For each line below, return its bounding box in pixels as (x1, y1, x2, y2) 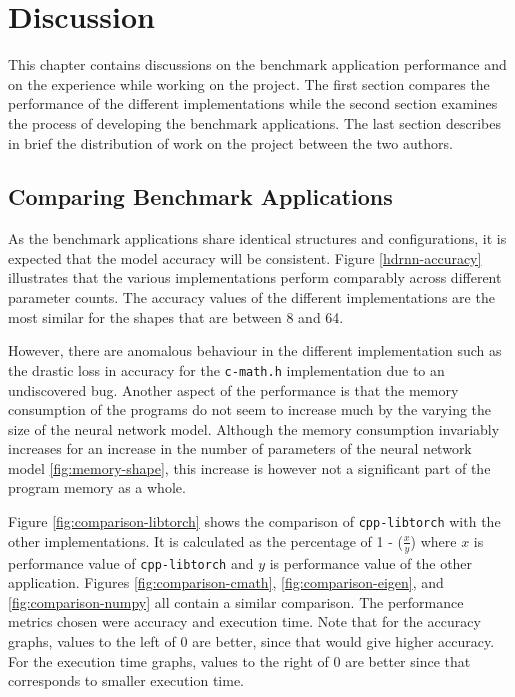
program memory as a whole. (8, 477, 186, 498)
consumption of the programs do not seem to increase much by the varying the (8, 399, 492, 420)
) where (410, 530, 457, 551)
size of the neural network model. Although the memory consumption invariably (8, 418, 500, 439)
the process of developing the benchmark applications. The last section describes (8, 112, 501, 133)
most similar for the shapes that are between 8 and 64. (8, 306, 344, 327)
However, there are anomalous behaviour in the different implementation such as (8, 340, 502, 361)
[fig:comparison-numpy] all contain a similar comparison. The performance (8, 591, 464, 612)
